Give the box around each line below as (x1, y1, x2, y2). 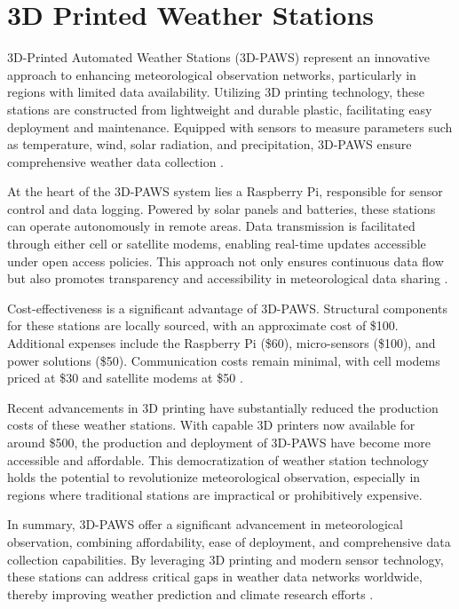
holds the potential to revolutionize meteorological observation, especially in (7, 468, 421, 486)
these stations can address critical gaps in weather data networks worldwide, (7, 567, 423, 586)
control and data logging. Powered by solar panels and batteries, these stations (7, 199, 436, 217)
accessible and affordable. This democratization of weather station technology (7, 450, 429, 469)
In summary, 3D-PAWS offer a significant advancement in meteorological (7, 515, 403, 534)
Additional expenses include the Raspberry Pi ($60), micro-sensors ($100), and (7, 334, 436, 352)
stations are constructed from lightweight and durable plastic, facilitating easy (7, 99, 432, 118)
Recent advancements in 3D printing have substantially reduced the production (7, 398, 439, 416)
